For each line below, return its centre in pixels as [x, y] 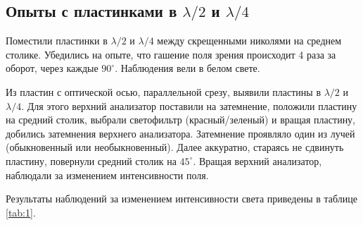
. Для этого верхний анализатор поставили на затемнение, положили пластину [189, 105]
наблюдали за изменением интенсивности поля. [107, 175]
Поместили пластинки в [57, 41]
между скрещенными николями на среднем [249, 41]
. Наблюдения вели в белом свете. [187, 68]
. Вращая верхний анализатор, [257, 160]
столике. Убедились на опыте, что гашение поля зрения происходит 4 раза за [171, 54]
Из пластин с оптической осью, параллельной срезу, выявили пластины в [163, 91]
